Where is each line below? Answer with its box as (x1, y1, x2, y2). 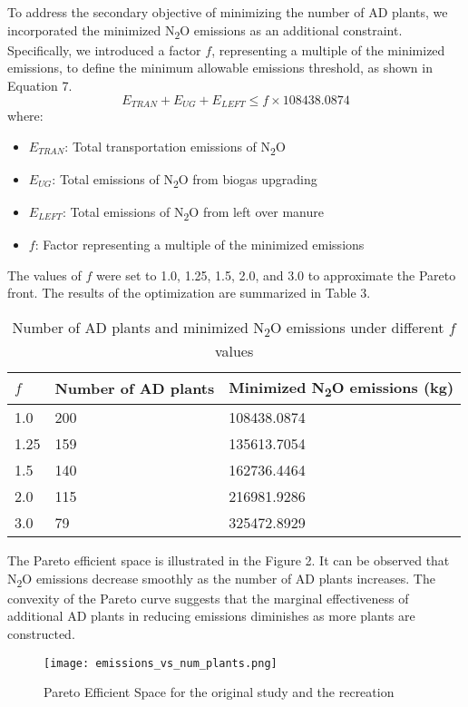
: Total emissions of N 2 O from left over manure (62, 201, 324, 223)
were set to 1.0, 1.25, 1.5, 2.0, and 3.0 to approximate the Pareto (95, 265, 456, 284)
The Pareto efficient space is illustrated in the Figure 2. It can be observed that (7, 551, 450, 570)
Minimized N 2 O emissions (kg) (229, 376, 454, 401)
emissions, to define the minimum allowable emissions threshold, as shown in (7, 58, 433, 77)
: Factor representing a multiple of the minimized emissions (34, 234, 365, 253)
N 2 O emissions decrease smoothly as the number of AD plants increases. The (7, 568, 435, 590)
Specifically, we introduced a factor (7, 40, 201, 59)
